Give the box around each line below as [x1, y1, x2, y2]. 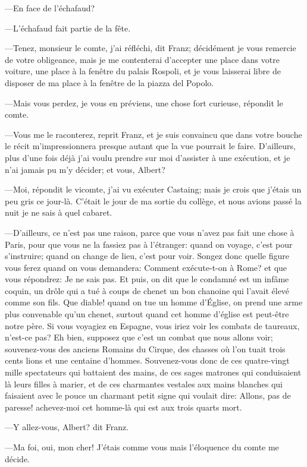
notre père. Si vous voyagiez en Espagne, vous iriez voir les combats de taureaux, [5, 319, 300, 332]
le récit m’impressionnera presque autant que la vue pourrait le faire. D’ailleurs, [5, 140, 296, 152]
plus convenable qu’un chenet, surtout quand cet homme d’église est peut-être [5, 308, 289, 320]
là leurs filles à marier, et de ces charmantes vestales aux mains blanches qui [5, 377, 283, 390]
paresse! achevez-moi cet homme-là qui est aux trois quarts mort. [5, 400, 242, 413]
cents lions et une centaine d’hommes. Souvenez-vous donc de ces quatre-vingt [5, 354, 290, 367]
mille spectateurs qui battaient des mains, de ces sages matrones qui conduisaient [5, 366, 302, 378]
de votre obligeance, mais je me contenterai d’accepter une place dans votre [5, 53, 280, 65]
